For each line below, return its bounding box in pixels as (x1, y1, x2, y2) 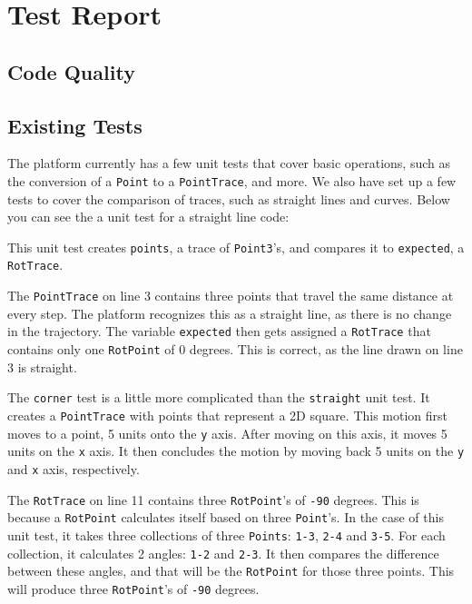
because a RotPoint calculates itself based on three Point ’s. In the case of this (7, 508, 444, 527)
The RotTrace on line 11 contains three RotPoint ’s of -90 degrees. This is (7, 490, 419, 509)
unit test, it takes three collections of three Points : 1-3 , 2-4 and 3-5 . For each (7, 525, 446, 544)
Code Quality (7, 57, 135, 85)
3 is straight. (7, 357, 77, 376)
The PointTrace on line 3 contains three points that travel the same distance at (7, 286, 454, 305)
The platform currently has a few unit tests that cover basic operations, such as (7, 153, 450, 173)
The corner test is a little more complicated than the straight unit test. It (7, 388, 430, 407)
